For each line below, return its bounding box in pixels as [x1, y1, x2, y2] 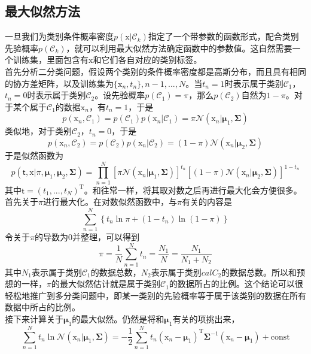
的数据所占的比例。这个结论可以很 [169, 277, 303, 290]
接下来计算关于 [5, 313, 63, 325]
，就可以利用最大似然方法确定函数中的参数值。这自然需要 [66, 41, 292, 54]
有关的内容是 [181, 195, 232, 208]
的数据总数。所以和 [221, 265, 297, 278]
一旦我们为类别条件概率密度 [5, 30, 114, 43]
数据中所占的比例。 [5, 301, 80, 313]
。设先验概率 [94, 89, 145, 101]
